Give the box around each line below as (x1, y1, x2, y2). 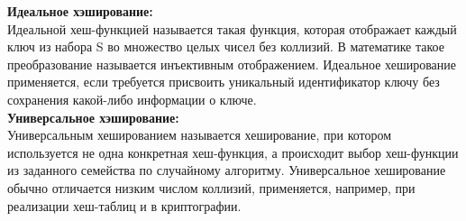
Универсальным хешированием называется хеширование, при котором (7, 125, 392, 144)
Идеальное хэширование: (7, 2, 153, 20)
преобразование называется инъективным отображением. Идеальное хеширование (7, 54, 457, 73)
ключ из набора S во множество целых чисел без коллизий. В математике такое (7, 37, 444, 56)
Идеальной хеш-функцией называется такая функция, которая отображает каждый (7, 19, 457, 38)
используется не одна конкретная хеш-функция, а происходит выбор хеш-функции (7, 143, 459, 161)
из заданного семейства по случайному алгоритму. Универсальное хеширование (7, 161, 446, 180)
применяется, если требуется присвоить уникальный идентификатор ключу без (7, 72, 440, 91)
